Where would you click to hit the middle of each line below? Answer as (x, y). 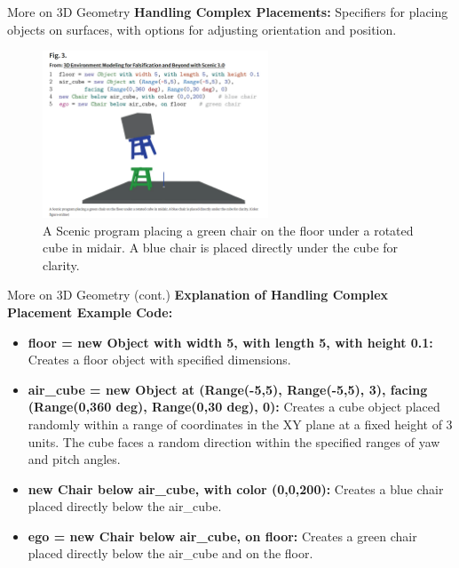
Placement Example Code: (90, 312)
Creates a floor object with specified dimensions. (159, 360)
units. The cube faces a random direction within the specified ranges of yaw (234, 441)
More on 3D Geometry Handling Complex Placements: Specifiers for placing (228, 12)
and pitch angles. (74, 459)
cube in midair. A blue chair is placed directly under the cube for (221, 248)
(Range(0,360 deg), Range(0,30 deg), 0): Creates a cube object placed (234, 407)
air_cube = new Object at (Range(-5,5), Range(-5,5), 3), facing (228, 389)
